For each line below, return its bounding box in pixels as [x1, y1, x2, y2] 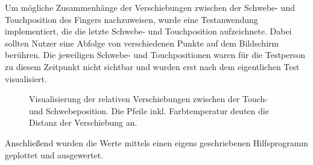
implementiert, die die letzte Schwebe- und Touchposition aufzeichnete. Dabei [5, 25, 292, 37]
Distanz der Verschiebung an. [29, 116, 138, 129]
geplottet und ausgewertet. [5, 148, 104, 161]
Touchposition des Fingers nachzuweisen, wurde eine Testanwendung [5, 13, 258, 25]
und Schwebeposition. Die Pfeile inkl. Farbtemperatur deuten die [29, 104, 269, 117]
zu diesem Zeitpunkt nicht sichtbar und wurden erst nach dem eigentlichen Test [5, 60, 300, 73]
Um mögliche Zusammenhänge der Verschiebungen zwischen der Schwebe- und [5, 1, 295, 13]
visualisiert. [5, 72, 47, 85]
